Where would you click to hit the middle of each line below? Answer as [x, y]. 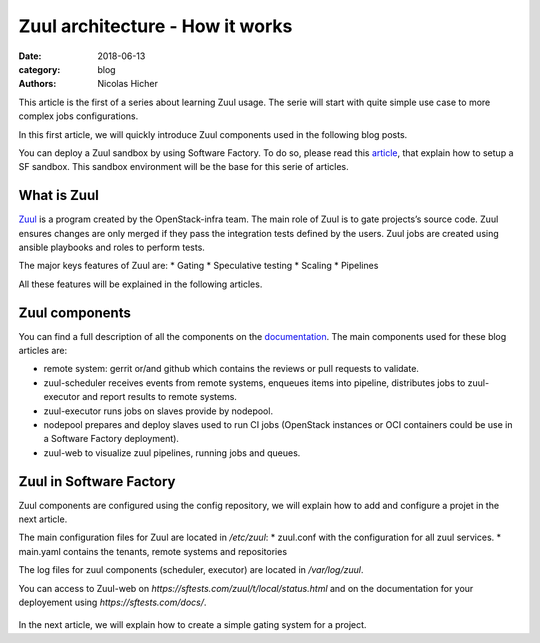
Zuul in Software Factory [97, 481]
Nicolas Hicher [128, 84]
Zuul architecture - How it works [155, 26]
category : [39, 69]
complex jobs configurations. [78, 116]
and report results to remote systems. [159, 397]
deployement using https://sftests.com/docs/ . [112, 602]
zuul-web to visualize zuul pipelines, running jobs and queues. [172, 452]
